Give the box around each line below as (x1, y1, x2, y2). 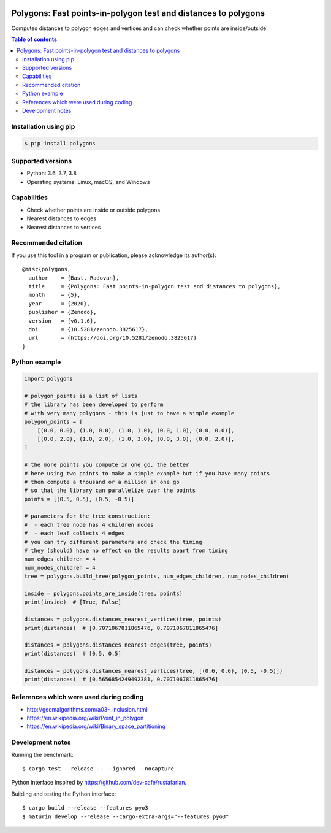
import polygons (24, 375, 74, 383)
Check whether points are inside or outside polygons (26, 206, 161, 213)
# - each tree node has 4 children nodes (24, 521, 154, 528)
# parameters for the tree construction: (24, 513, 151, 520)
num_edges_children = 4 (24, 556, 96, 562)
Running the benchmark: (11, 751, 74, 758)
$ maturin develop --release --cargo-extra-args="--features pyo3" (22, 813, 229, 820)
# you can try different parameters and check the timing (24, 539, 202, 545)
